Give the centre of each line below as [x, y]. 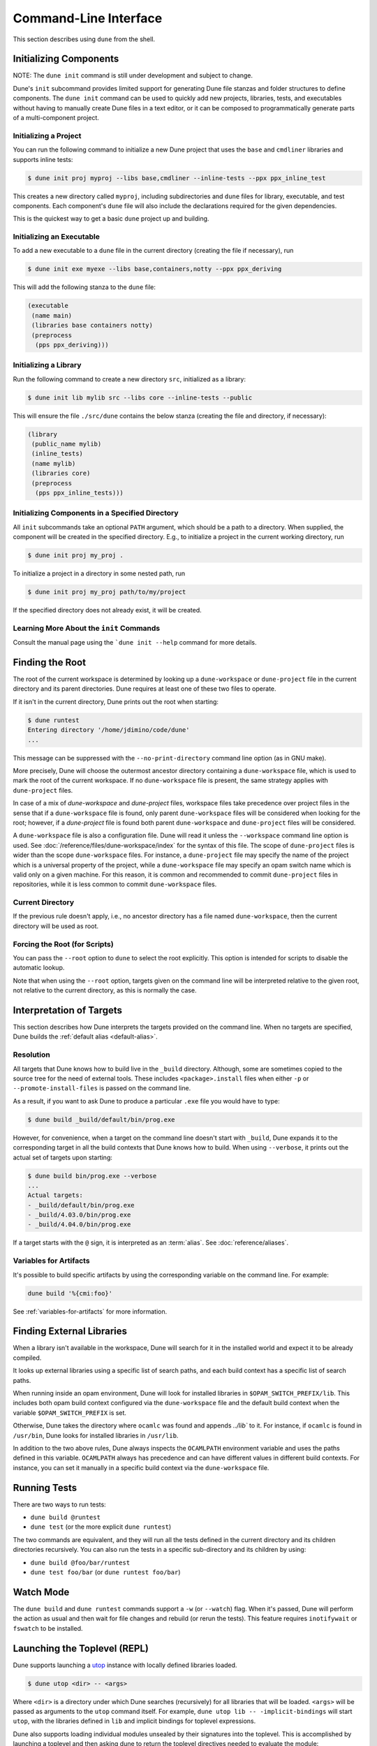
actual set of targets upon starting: [63, 1157]
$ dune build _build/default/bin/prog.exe [101, 1120]
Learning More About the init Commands [87, 628]
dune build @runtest [66, 1518]
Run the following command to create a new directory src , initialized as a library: [129, 379]
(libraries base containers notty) [93, 325]
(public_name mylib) [67, 444]
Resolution [31, 1055]
